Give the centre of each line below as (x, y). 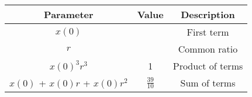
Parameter (69, 14)
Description (208, 14)
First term (208, 32)
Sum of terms (208, 83)
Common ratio (208, 49)
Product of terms (208, 66)
